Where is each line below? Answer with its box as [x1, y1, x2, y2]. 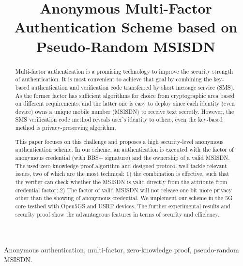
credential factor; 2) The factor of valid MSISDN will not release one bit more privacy [15, 186, 232, 194]
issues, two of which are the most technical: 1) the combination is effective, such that [15, 170, 229, 178]
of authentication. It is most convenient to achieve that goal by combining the [15, 75, 212, 83]
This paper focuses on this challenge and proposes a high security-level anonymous [15, 137, 224, 145]
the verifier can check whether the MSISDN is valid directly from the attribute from [15, 177, 228, 186]
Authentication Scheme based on [14, 17, 238, 37]
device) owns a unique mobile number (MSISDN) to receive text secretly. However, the [15, 107, 234, 115]
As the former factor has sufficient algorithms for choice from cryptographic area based [15, 91, 235, 99]
